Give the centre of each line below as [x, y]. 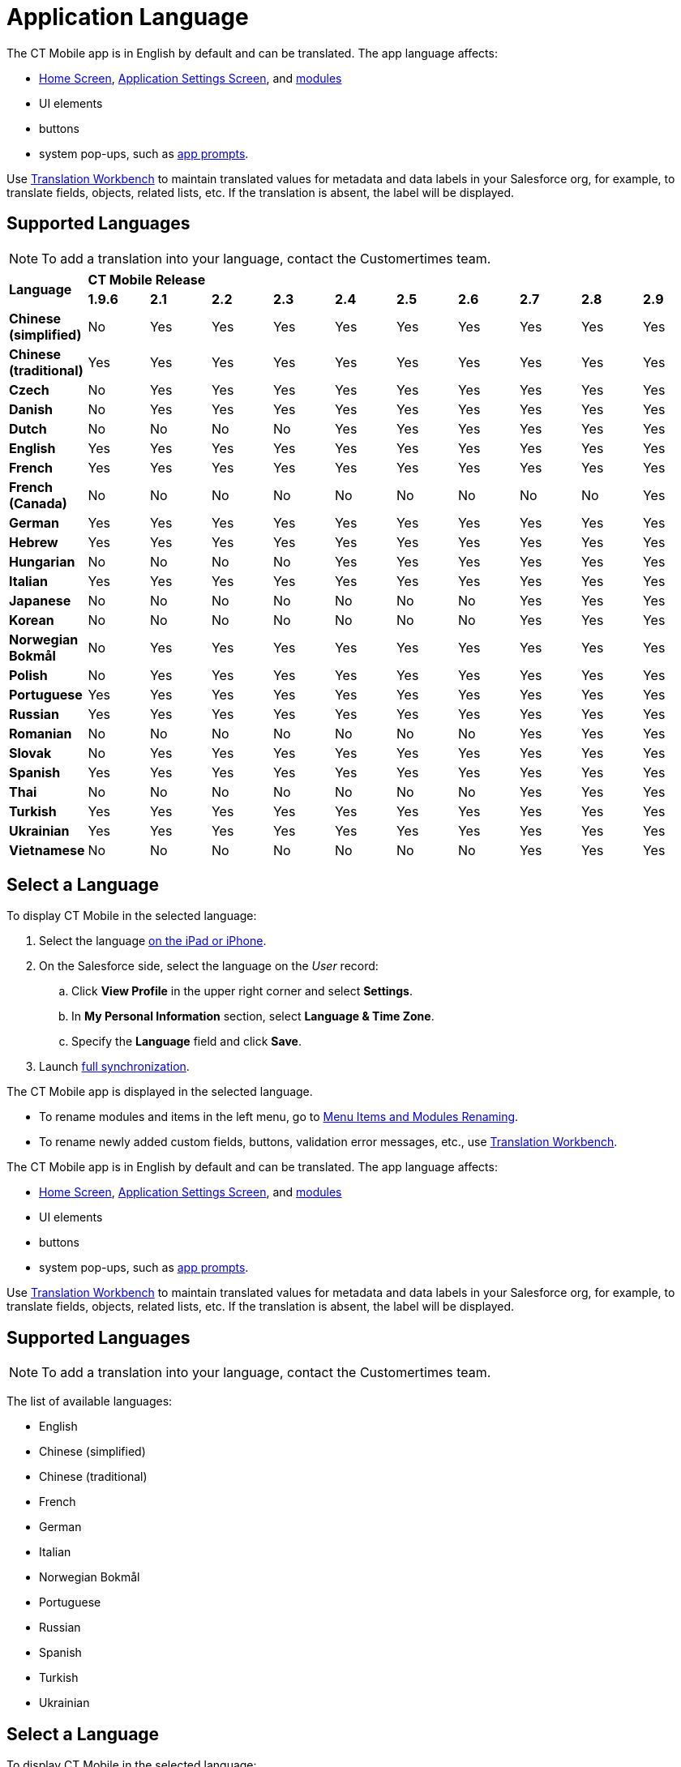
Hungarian [42, 561]
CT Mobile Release [147, 279]
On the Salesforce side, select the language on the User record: [209, 966]
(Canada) [38, 503]
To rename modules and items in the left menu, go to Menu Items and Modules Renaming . [279, 1117]
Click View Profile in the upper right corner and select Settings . [242, 991]
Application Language [128, 17]
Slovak [30, 753]
